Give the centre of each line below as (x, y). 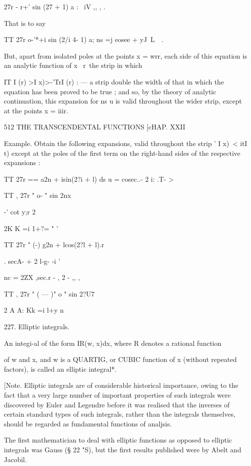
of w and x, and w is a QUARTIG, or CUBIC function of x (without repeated (120, 359)
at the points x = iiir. (36, 110)
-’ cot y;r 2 (20, 211)
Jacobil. (15, 459)
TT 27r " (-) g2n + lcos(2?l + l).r (54, 244)
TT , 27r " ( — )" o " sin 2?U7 (49, 293)
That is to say (25, 23)
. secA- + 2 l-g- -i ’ (32, 261)
